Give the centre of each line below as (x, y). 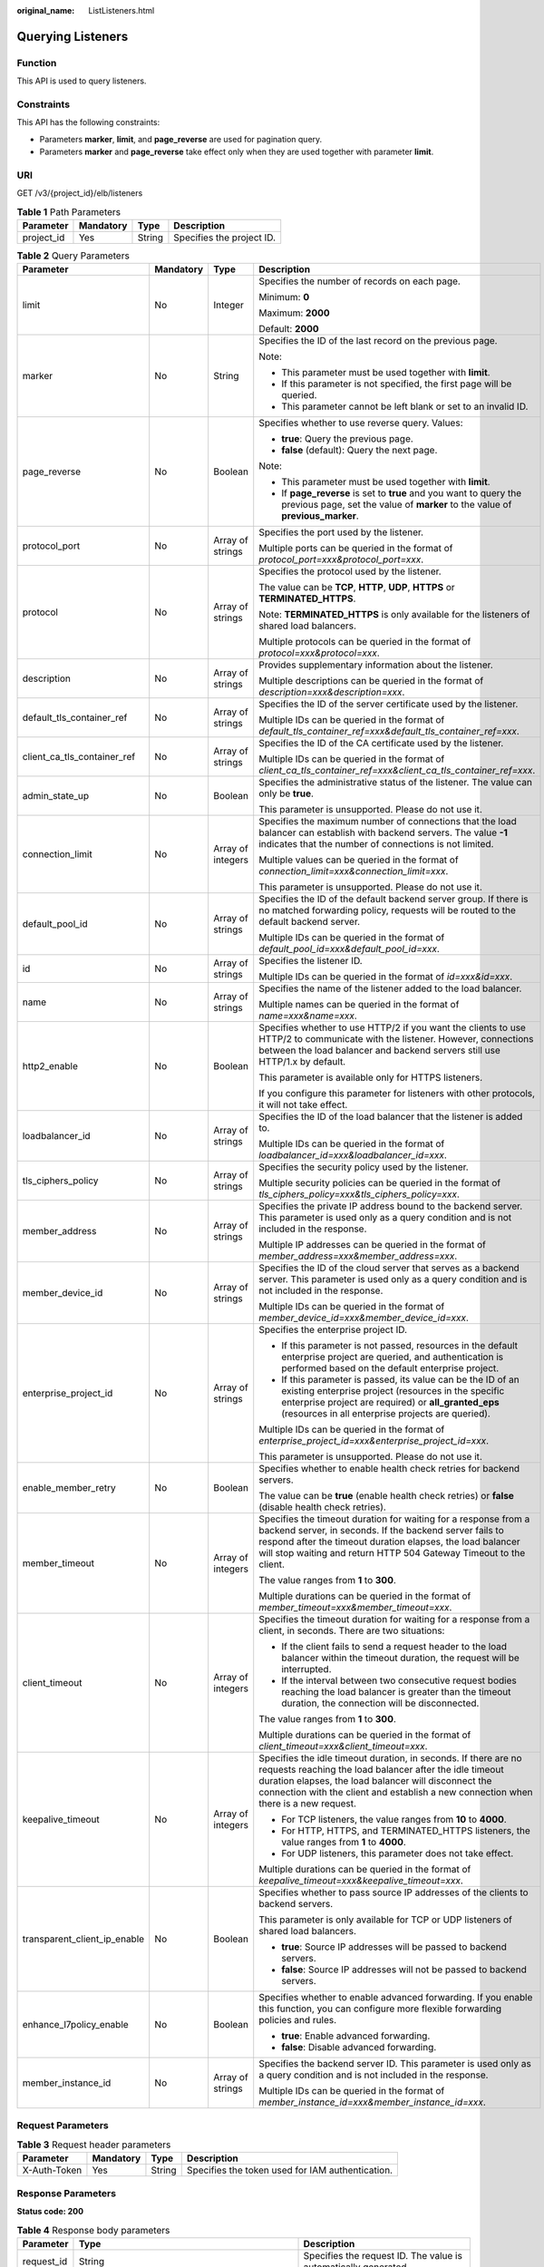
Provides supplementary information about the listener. (376, 665)
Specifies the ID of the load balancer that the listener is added (391, 1117)
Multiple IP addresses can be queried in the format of (373, 1245)
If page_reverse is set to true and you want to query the (402, 493)
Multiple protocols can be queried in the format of (365, 642)
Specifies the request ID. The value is (383, 2256)
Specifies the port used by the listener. (341, 532)
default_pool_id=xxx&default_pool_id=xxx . (349, 949)
